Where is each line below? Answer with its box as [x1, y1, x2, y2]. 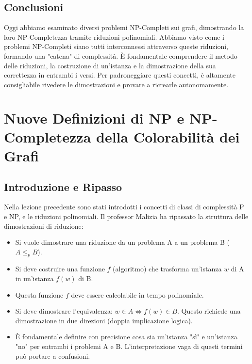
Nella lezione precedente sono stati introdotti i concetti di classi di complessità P [4, 202, 244, 212]
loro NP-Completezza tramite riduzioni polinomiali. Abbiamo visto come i [4, 32, 224, 42]
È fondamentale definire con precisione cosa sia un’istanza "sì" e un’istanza [15, 332, 237, 342]
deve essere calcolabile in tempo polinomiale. [71, 289, 204, 300]
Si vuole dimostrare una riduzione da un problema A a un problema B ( [15, 237, 230, 247]
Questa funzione [15, 289, 64, 300]
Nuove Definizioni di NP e [4, 108, 185, 127]
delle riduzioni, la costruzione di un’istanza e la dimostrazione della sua [4, 60, 216, 70]
